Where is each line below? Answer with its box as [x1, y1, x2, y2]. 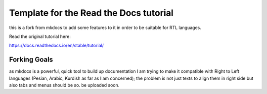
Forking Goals [9, 56, 53, 64]
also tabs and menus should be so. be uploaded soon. [9, 82, 120, 88]
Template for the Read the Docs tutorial [9, 7, 174, 18]
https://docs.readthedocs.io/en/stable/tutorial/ [9, 42, 104, 49]
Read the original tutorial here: [9, 33, 71, 39]
